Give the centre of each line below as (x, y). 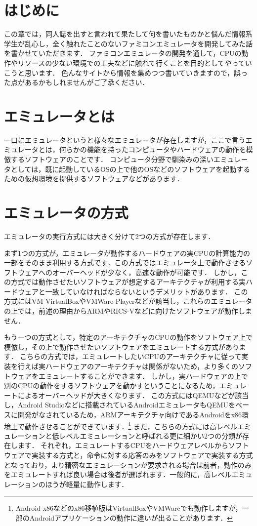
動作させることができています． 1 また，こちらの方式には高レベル (131, 425)
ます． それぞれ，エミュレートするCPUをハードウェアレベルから (123, 445)
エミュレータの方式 (66, 212)
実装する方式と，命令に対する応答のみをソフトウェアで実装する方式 (142, 455)
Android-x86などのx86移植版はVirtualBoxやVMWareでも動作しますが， (129, 508)
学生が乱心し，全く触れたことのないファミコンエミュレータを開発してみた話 (128, 43)
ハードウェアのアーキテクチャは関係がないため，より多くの (142, 366)
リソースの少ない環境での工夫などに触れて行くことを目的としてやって (131, 62)
